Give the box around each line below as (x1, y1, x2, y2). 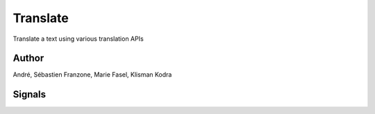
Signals (12, 88, 47, 100)
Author (12, 53, 44, 64)
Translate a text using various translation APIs (12, 35, 144, 43)
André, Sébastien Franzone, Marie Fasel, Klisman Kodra (12, 70, 172, 79)
